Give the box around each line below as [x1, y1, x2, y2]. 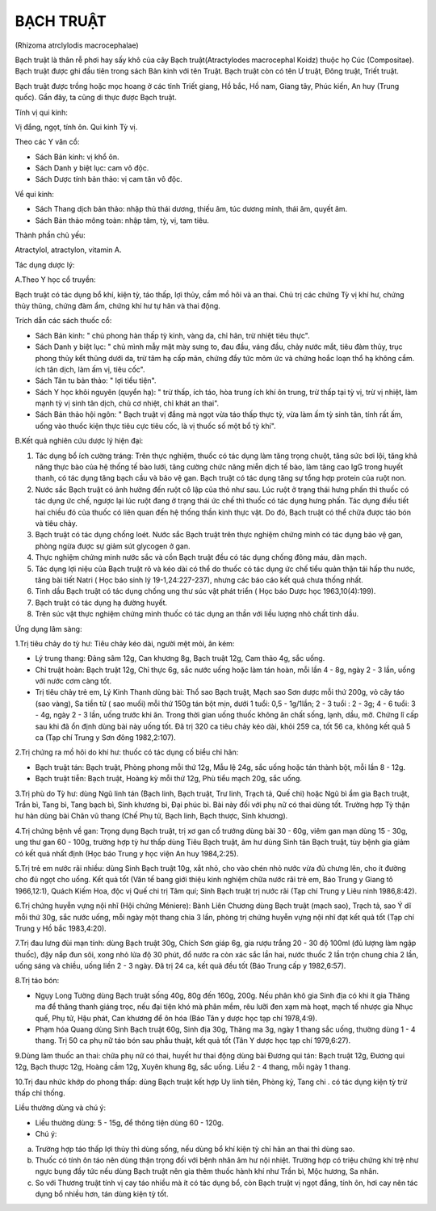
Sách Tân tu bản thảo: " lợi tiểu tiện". [35, 376, 157, 385]
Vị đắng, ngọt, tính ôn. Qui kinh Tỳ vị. [15, 122, 138, 132]
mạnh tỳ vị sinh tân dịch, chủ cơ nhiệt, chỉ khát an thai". [35, 398, 220, 408]
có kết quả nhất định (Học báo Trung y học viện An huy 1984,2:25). [15, 848, 239, 858]
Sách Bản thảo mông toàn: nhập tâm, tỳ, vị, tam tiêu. [35, 215, 209, 225]
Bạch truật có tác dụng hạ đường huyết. [35, 598, 168, 608]
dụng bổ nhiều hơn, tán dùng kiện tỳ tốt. [35, 1189, 169, 1199]
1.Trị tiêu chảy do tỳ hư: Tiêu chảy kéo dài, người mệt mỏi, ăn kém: [15, 638, 235, 648]
